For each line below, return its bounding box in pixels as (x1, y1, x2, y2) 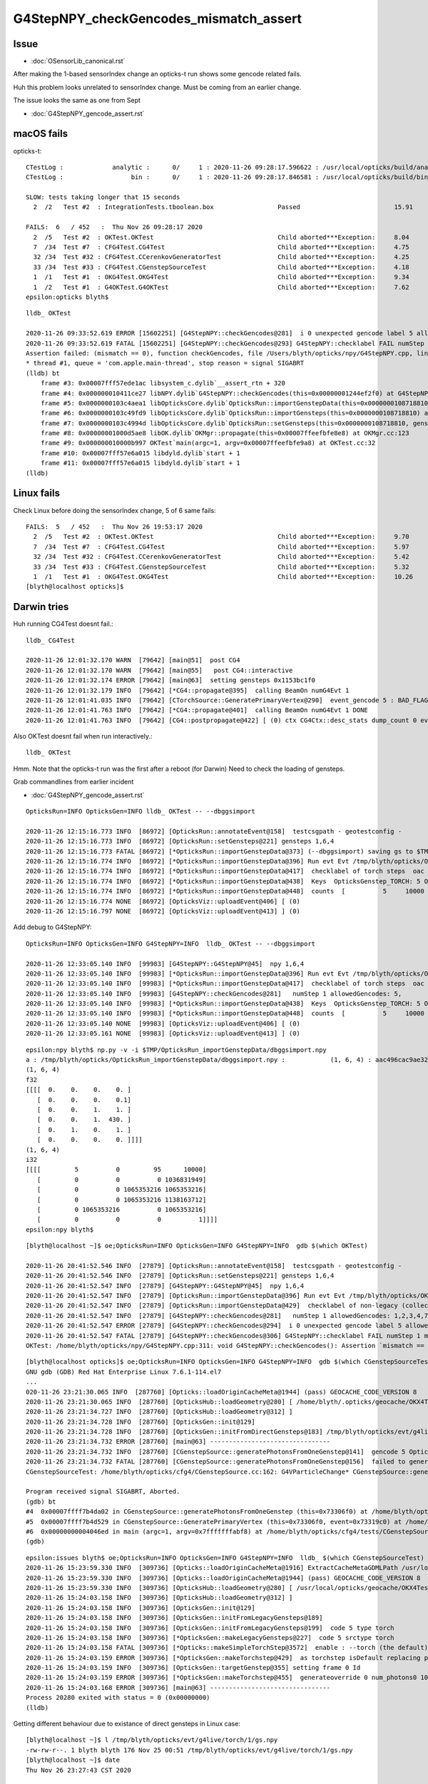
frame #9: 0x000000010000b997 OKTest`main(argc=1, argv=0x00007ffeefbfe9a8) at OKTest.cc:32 (40, 439, 376, 447)
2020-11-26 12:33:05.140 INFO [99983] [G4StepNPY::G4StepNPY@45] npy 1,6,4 (26, 960, 305, 968)
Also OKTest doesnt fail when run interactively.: (13, 732, 153, 741)
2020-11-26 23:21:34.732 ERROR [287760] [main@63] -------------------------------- (26, 1438, 331, 1446)
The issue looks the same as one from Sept (13, 96, 141, 105)
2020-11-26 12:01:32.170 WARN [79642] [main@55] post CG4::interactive (26, 666, 293, 674)
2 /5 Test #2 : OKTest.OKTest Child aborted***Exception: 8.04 (33, 233, 409, 241)
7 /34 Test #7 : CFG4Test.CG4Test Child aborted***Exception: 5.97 (33, 542, 409, 551)
